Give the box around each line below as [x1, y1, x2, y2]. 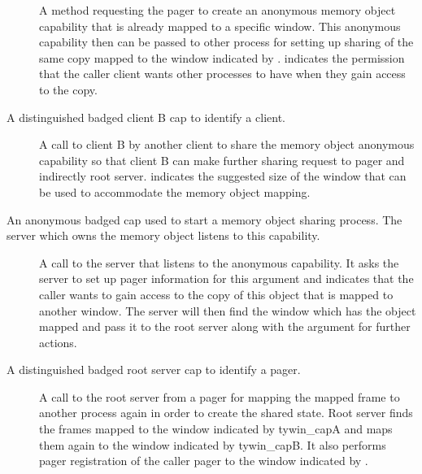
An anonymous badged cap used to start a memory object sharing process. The [7, 211, 402, 228]
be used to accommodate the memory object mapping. [39, 183, 311, 200]
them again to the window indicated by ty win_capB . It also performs [39, 436, 386, 453]
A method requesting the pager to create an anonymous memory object [39, 2, 396, 18]
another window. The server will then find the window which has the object [39, 302, 416, 319]
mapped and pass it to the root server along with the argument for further [39, 318, 411, 335]
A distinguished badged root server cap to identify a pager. [7, 361, 301, 378]
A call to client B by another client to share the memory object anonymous [39, 136, 415, 153]
